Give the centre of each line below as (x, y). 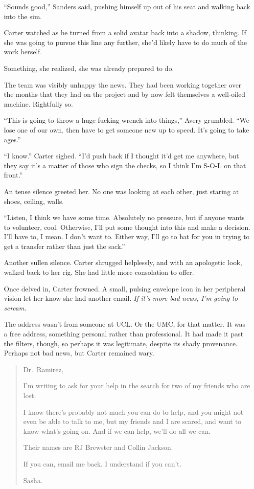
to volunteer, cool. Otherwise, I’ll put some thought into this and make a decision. (127, 227)
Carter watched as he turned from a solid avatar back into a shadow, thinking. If (125, 33)
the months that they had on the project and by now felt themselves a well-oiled (125, 94)
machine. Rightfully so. (39, 103)
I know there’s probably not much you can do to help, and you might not (133, 411)
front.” (13, 175)
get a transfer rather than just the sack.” (65, 246)
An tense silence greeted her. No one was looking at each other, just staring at (121, 191)
